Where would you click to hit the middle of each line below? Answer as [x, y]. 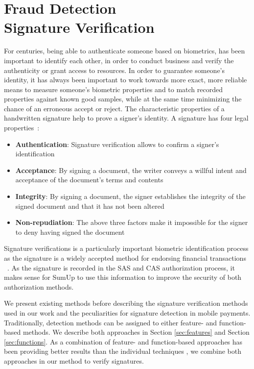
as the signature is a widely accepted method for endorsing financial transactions [125, 258]
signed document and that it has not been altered [90, 206]
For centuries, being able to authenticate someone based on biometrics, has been [125, 51]
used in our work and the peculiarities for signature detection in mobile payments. [127, 312]
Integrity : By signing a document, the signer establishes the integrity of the [130, 196]
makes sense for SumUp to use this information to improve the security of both [123, 277]
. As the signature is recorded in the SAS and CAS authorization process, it [121, 267]
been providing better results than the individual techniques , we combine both [123, 351]
